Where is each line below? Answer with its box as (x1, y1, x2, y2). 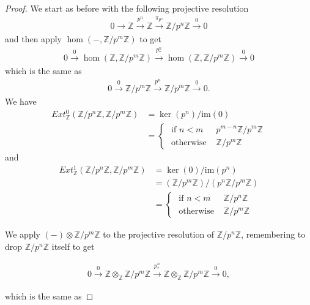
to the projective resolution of (103, 228, 215, 241)
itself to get (51, 239, 95, 252)
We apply (5, 228, 40, 241)
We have (5, 94, 37, 107)
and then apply (5, 32, 62, 45)
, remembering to (241, 228, 306, 241)
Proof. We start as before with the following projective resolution (5, 2, 249, 14)
